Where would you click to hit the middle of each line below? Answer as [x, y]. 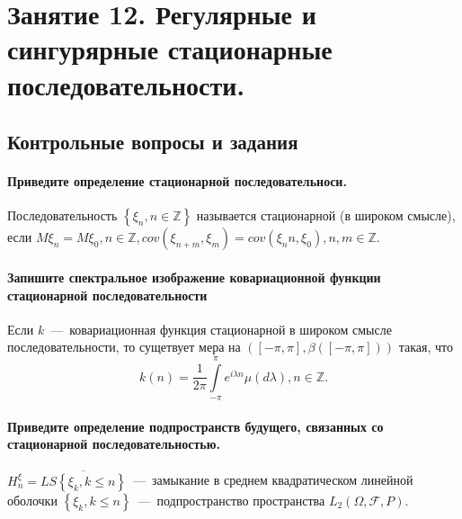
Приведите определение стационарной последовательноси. [177, 181]
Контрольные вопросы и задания [153, 142]
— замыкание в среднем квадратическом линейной [273, 480]
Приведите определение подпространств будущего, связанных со [195, 426]
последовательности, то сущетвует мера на [124, 347]
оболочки [32, 500]
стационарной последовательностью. [114, 444]
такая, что [426, 347]
